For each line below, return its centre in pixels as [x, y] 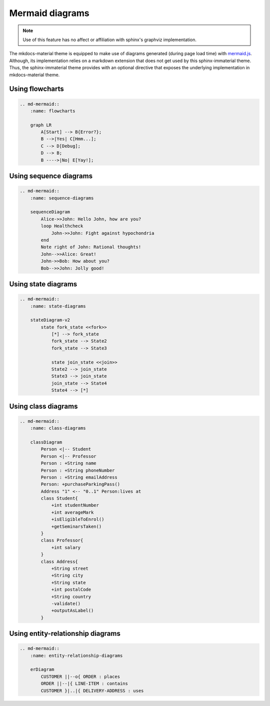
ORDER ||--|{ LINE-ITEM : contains [84, 684]
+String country [71, 596]
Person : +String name [69, 463]
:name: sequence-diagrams [62, 198]
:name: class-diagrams [58, 428]
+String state [68, 582]
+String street [70, 568]
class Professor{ [62, 541]
